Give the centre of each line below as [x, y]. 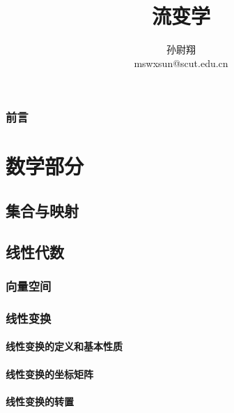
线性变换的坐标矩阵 [49, 374]
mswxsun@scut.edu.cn [181, 63]
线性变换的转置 [40, 401]
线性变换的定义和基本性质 [64, 346]
